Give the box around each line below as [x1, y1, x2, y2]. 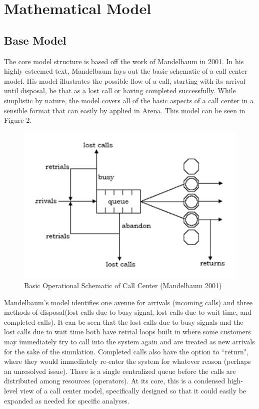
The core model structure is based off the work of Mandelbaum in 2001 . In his [4, 56, 244, 66]
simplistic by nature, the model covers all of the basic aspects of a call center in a [4, 95, 254, 105]
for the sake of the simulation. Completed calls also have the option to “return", [4, 346, 249, 356]
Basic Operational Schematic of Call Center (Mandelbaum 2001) [24, 280, 222, 290]
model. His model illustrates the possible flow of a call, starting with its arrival [4, 75, 245, 86]
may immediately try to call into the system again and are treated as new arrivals [4, 336, 255, 346]
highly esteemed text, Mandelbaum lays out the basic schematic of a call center [4, 66, 247, 76]
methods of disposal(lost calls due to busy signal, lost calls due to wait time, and [4, 307, 251, 317]
